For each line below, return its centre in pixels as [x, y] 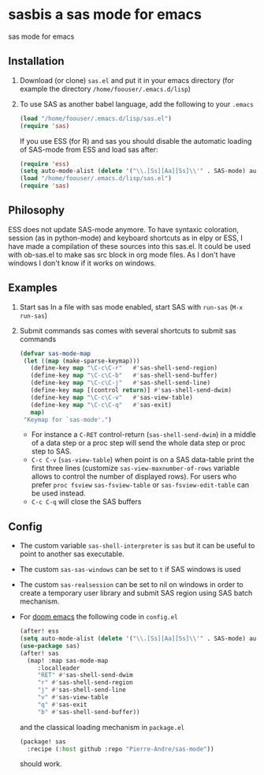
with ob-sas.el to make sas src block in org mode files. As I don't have [122, 254]
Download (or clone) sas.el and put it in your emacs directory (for [127, 80]
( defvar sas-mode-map [55, 353]
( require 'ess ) [45, 164]
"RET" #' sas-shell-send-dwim [85, 675]
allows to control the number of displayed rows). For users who [134, 476]
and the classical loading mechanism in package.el [102, 727]
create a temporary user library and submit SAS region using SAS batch [136, 593]
